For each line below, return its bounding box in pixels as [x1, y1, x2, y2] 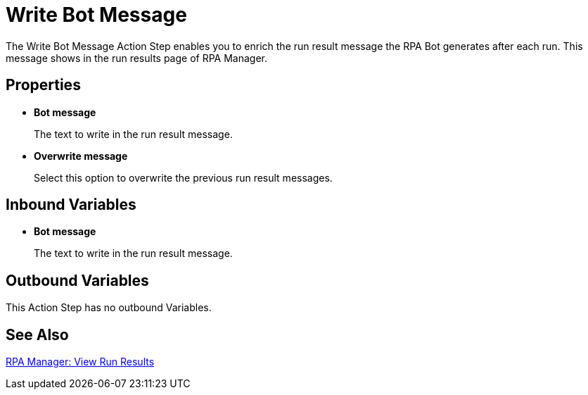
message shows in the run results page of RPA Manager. [6, 51, 267, 64]
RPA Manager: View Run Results [6, 356, 155, 368]
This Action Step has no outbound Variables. [6, 301, 212, 314]
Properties [6, 76, 81, 94]
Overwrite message [34, 149, 128, 162]
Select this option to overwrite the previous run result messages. [34, 171, 333, 184]
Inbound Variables [6, 196, 136, 214]
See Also [6, 325, 69, 344]
